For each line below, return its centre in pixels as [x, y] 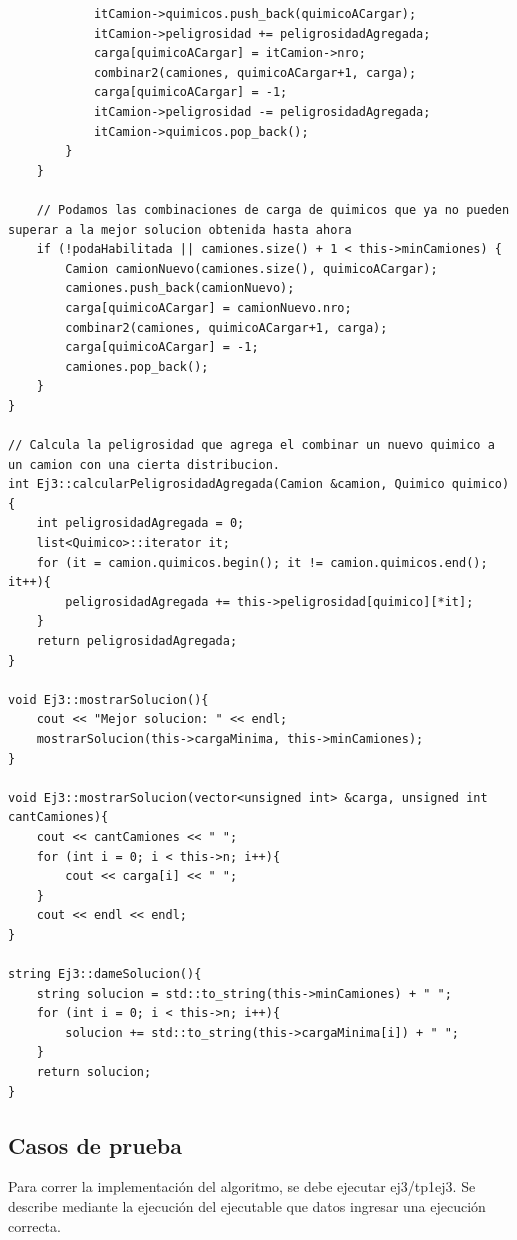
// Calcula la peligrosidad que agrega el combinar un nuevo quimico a [251, 445]
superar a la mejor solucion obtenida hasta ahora [180, 229]
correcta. [34, 1225]
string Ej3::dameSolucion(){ [105, 974]
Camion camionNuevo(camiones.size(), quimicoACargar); [251, 268]
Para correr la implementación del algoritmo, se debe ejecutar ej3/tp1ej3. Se [242, 1186]
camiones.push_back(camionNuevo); [180, 288]
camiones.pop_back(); [137, 366]
